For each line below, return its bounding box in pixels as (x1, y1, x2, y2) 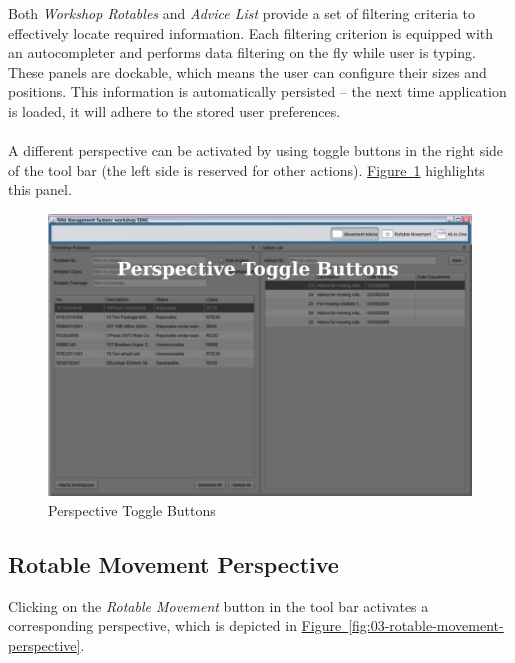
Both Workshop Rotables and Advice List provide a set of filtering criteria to (8, 3, 476, 23)
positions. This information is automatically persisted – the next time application (8, 81, 507, 102)
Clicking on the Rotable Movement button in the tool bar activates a (8, 595, 429, 616)
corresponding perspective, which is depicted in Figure (8, 615, 342, 636)
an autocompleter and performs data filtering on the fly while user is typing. (8, 42, 476, 63)
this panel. (8, 179, 72, 200)
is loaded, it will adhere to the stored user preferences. (8, 100, 341, 121)
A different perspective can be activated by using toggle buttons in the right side (8, 140, 504, 161)
